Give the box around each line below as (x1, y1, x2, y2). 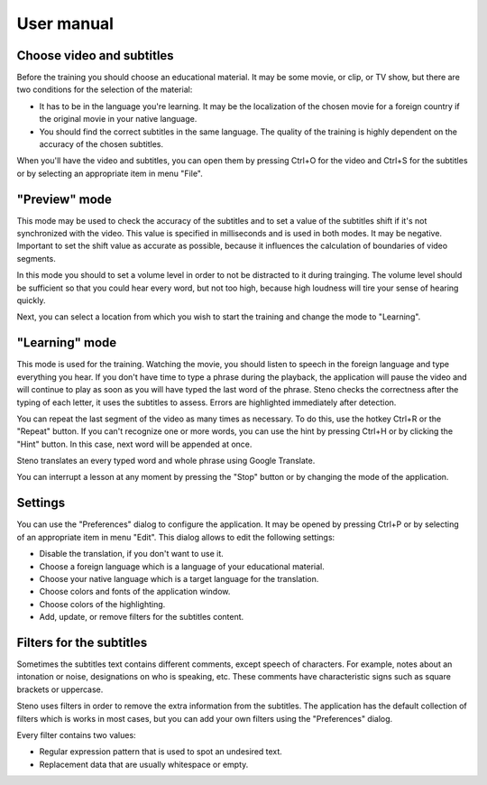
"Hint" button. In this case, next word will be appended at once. (16, 439, 253, 449)
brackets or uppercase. (16, 684, 104, 695)
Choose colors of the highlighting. (39, 598, 166, 609)
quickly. (16, 295, 46, 306)
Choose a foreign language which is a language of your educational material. (39, 560, 325, 572)
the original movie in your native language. (39, 114, 198, 125)
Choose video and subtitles (16, 48, 175, 63)
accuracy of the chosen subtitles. (39, 139, 164, 150)
